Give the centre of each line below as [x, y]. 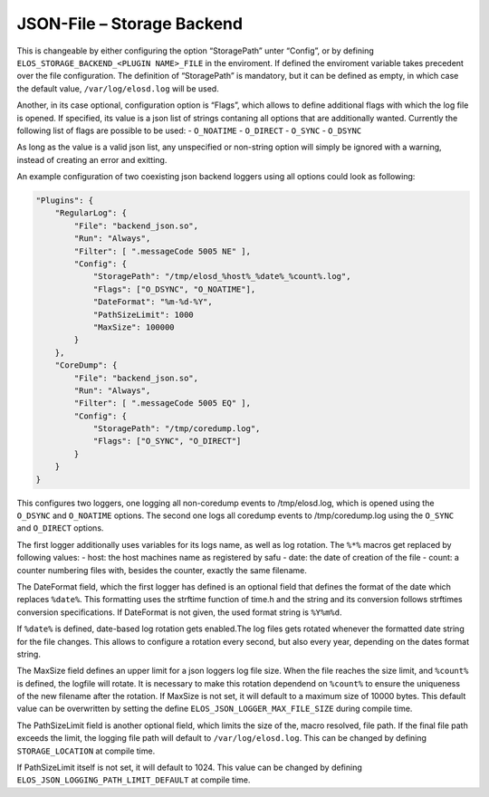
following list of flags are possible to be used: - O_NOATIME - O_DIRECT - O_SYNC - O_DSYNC [189, 130]
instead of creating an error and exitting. [92, 159]
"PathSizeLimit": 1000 [143, 314]
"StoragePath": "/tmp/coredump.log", [177, 429]
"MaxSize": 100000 [134, 327]
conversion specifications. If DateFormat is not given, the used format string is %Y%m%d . [180, 612]
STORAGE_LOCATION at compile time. [86, 751]
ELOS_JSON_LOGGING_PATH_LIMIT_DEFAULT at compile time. [134, 780]
